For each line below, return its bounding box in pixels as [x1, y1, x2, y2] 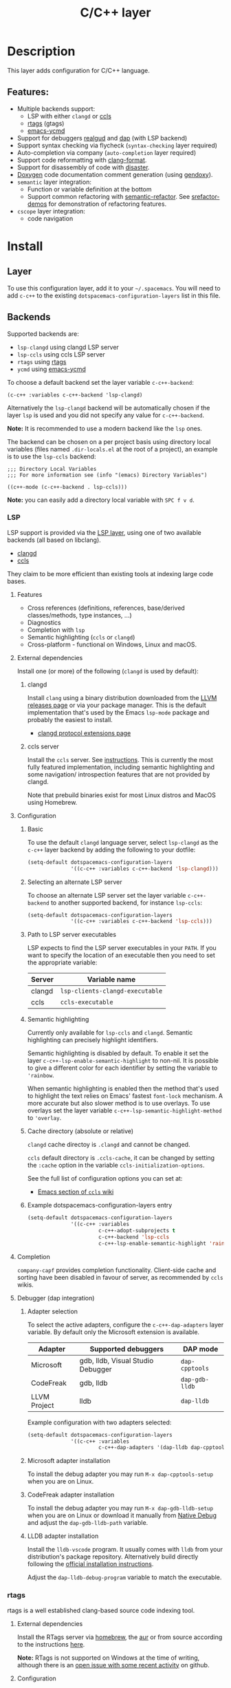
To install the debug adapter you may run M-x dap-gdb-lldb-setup [27, 1504, 214, 1512]
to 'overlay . [27, 1114, 62, 1122]
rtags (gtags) [27, 119, 65, 127]
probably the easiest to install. [27, 715, 113, 724]
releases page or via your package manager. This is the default [27, 701, 206, 709]
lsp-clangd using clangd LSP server [16, 343, 119, 351]
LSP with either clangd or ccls [27, 112, 112, 120]
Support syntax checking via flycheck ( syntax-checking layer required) [16, 141, 218, 149]
